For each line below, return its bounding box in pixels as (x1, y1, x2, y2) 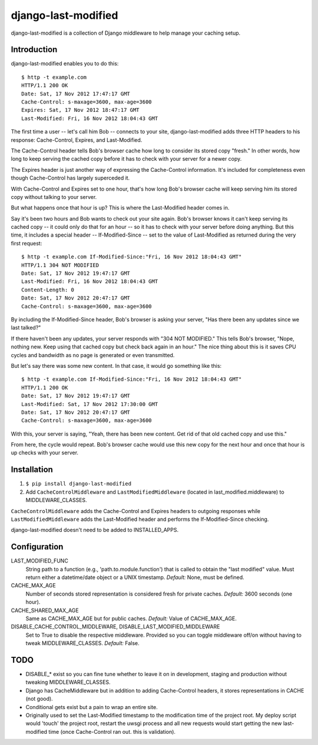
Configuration (11, 542, 64, 552)
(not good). (25, 695, 53, 703)
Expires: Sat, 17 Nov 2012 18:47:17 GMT (21, 107, 140, 114)
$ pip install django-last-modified (25, 480, 132, 487)
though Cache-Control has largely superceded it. (11, 174, 130, 182)
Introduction (11, 45, 58, 55)
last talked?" (11, 324, 41, 331)
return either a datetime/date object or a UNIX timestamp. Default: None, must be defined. (25, 574, 244, 581)
